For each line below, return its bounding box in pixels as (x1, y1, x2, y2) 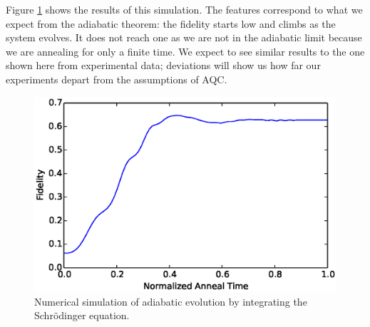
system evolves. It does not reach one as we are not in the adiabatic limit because (6, 30, 362, 45)
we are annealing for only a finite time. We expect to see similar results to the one (6, 43, 365, 58)
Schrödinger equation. (34, 308, 130, 323)
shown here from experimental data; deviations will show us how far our (6, 58, 321, 73)
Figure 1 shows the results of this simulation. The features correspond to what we (6, 2, 363, 16)
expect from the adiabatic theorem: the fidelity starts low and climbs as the (6, 16, 336, 31)
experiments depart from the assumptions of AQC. (6, 71, 227, 86)
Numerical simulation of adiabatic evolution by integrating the (34, 294, 307, 308)
